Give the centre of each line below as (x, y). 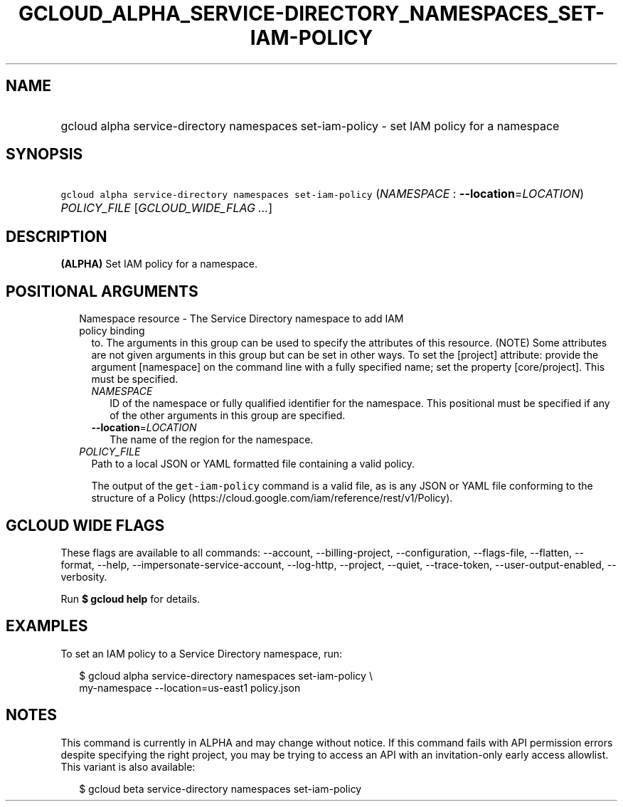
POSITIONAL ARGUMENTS (102, 291)
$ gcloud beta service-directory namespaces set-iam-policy (220, 788)
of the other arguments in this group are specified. (228, 416)
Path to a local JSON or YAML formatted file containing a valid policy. (253, 464)
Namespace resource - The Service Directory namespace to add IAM (241, 319)
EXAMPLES (47, 626)
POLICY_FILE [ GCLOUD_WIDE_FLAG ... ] (166, 208)
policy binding (112, 331)
